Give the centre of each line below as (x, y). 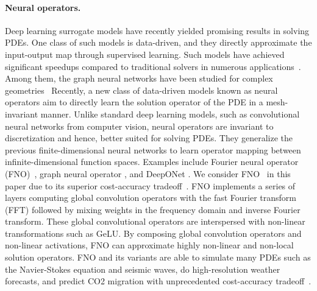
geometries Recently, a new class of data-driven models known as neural (141, 90)
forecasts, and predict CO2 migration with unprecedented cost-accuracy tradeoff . (158, 281)
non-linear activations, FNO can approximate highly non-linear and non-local (149, 245)
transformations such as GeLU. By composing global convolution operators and (153, 233)
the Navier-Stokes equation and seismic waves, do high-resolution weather (143, 269)
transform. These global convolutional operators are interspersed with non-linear (155, 221)
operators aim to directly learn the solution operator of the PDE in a (134, 102)
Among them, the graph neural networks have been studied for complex (139, 78)
